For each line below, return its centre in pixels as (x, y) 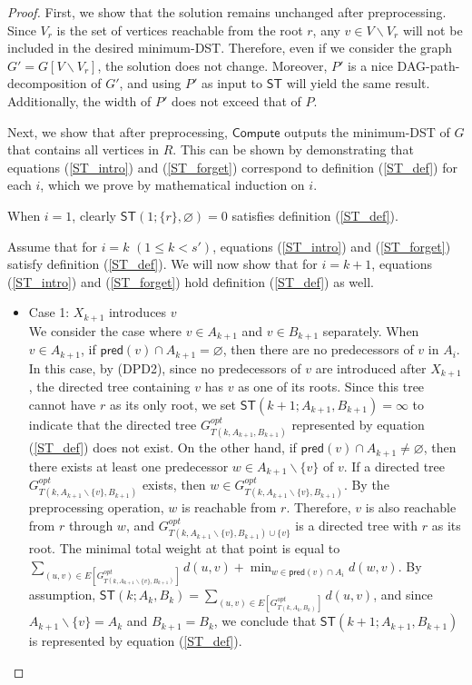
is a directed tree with (357, 526)
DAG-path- (428, 65)
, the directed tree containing (109, 387)
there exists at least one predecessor (128, 466)
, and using (150, 83)
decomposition (47, 83)
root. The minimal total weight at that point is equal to (184, 548)
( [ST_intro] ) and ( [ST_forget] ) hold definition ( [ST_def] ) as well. (191, 281)
